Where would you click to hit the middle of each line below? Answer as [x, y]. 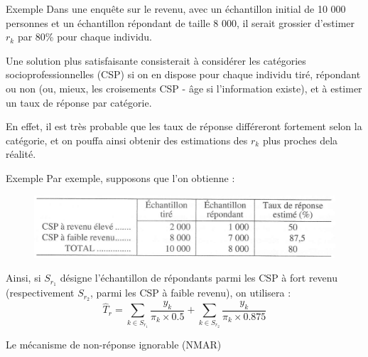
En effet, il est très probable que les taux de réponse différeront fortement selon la [184, 126]
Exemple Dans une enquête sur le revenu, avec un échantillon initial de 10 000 [176, 9]
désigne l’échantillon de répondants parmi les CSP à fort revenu [199, 278]
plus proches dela [300, 140]
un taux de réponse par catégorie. [79, 102]
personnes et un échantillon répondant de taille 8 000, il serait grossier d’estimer [180, 22]
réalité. [21, 154]
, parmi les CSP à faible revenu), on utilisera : [191, 293]
